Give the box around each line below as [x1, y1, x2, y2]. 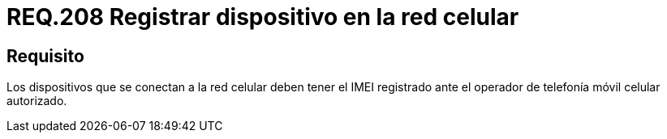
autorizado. [6, 94, 67, 108]
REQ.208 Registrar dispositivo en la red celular [6, 3, 519, 31]
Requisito [6, 45, 84, 66]
